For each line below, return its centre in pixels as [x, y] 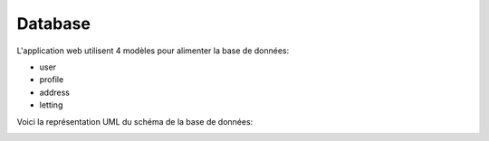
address [54, 92]
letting [51, 105]
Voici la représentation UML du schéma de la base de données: [135, 121]
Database [53, 23]
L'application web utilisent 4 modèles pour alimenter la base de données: [153, 51]
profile [52, 80]
